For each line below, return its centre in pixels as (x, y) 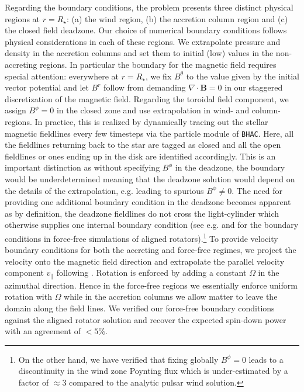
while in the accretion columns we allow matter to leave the (171, 296)
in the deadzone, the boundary (230, 167)
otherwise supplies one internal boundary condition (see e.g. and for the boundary (152, 225)
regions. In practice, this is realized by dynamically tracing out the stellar (137, 121)
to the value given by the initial (243, 76)
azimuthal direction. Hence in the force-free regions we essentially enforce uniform (151, 285)
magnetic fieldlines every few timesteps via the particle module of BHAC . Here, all (149, 133)
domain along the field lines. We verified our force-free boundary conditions (140, 308)
